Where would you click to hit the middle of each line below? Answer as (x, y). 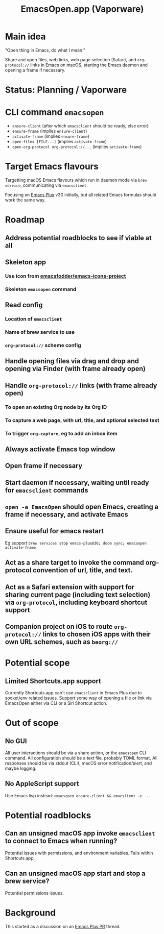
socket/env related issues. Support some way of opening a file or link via (78, 698)
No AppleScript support (42, 784)
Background (30, 913)
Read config (24, 305)
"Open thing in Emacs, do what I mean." (45, 50)
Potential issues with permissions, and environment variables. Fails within (79, 853)
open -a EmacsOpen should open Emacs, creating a (82, 507)
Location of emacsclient (34, 319)
